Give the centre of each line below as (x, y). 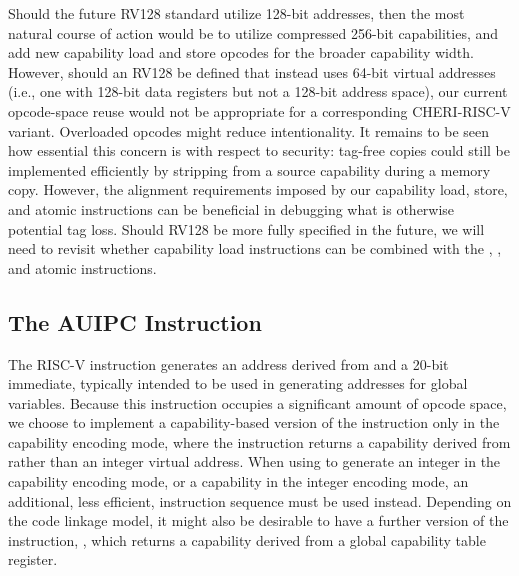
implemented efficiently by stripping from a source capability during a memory (249, 169)
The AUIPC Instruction (135, 321)
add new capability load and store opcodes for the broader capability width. (241, 52)
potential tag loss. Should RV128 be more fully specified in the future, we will (246, 228)
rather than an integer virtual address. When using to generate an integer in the (254, 461)
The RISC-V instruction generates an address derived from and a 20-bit (228, 363)
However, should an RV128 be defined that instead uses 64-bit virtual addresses (252, 71)
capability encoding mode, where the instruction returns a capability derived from (259, 441)
